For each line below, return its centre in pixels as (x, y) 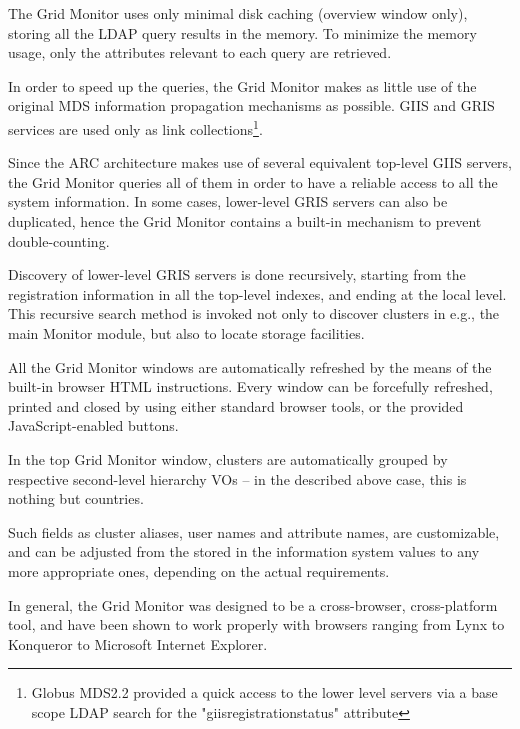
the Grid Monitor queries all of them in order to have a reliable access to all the (253, 181)
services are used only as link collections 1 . (135, 127)
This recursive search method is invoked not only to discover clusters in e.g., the (254, 313)
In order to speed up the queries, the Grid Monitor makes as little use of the (242, 85)
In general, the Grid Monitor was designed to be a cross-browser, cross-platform (253, 604)
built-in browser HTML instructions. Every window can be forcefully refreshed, (250, 386)
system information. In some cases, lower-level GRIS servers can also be (228, 201)
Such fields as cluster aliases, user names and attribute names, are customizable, (254, 531)
